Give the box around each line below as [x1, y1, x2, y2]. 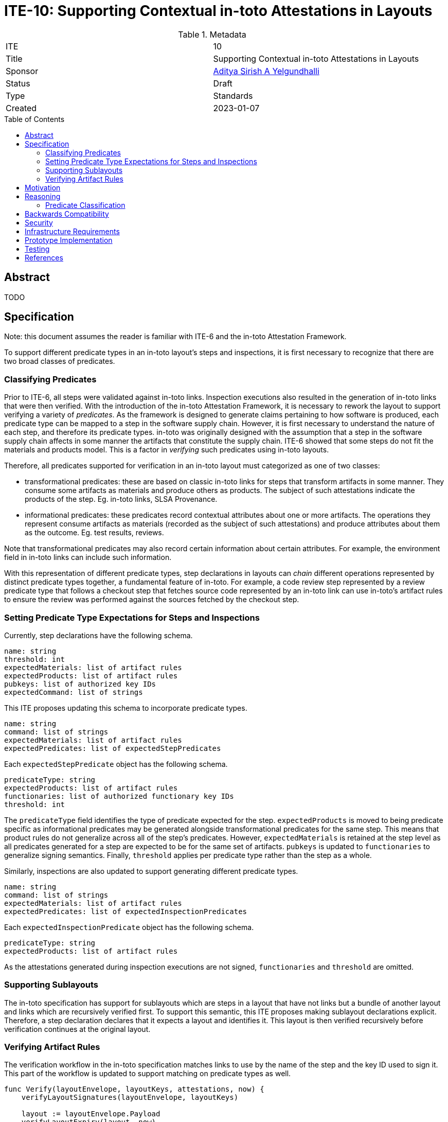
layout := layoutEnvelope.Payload [21, 1110, 160, 1118]
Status [6, 78, 30, 89]
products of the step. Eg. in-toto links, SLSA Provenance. [25, 495, 218, 504]
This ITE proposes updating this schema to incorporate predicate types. [4, 703, 247, 712]
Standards [213, 90, 253, 101]
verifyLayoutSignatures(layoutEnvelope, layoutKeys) [21, 1093, 239, 1102]
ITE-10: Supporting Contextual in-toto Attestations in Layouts [4, 2, 433, 20]
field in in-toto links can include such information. [4, 553, 172, 562]
